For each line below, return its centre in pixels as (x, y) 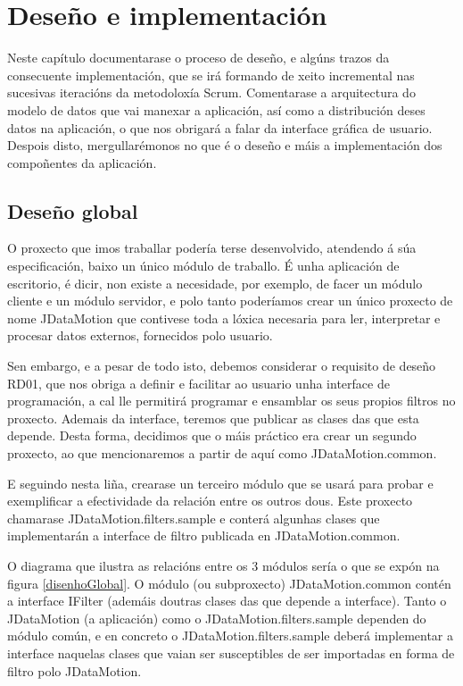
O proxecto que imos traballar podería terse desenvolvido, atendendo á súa (212, 248)
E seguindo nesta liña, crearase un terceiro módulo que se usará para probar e (220, 483)
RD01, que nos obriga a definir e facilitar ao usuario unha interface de (198, 383)
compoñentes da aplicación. (82, 162)
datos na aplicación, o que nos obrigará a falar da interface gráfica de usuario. (220, 127)
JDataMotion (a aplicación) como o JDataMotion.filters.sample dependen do (217, 618)
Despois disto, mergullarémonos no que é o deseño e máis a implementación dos (225, 145)
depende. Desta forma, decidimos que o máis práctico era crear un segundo (212, 435)
